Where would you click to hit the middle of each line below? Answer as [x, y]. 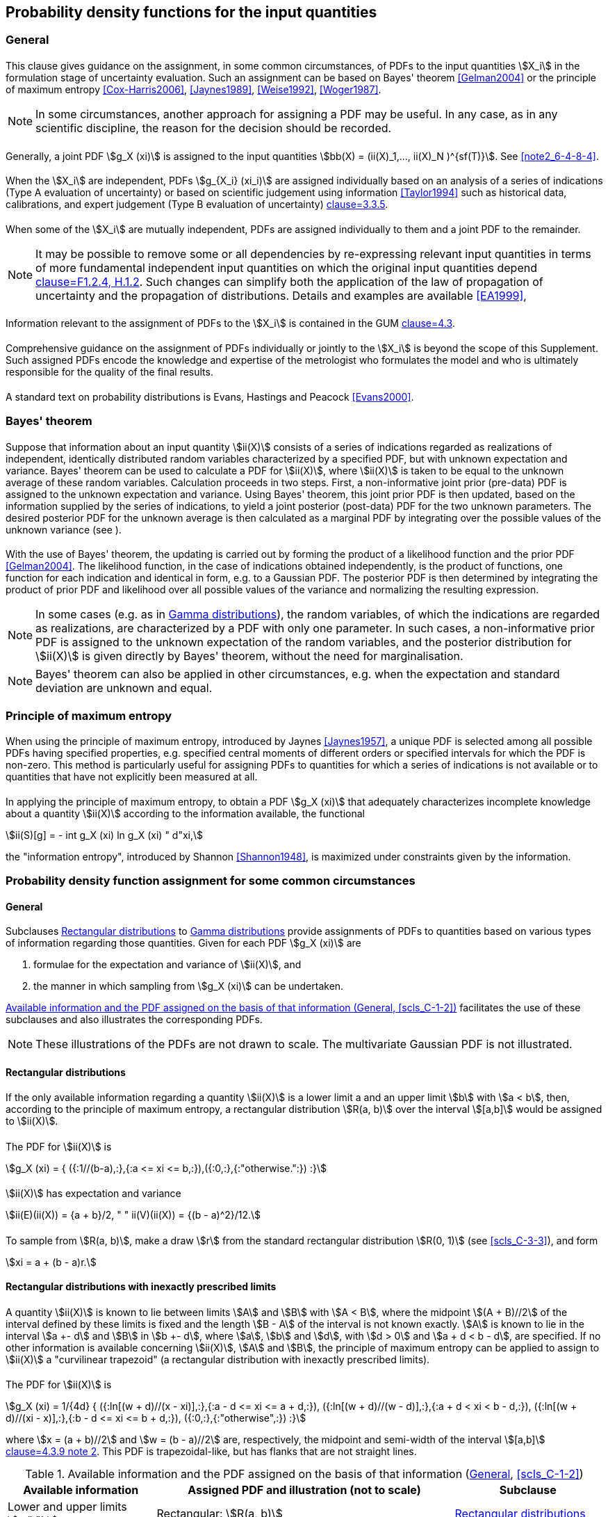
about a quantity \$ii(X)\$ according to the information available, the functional [186, 813]
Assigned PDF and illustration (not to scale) [304, 1490]
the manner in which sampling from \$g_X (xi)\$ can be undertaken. [189, 986]
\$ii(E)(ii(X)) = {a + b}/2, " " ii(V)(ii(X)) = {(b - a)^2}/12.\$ [133, 1215]
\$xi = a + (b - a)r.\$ [51, 1262]
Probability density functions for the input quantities [191, 12]
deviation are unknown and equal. [124, 688]
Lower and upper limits [67, 1507]
